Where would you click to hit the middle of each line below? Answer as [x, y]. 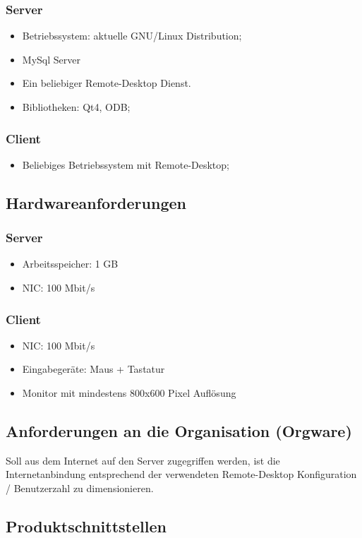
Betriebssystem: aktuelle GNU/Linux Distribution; [132, 36]
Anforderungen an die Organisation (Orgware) [179, 430]
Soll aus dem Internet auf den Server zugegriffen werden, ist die [143, 460]
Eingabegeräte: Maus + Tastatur [93, 369]
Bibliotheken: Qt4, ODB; [76, 107]
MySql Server [51, 59]
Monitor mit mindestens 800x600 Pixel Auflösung [129, 393]
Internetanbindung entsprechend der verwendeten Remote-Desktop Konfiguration [181, 474]
